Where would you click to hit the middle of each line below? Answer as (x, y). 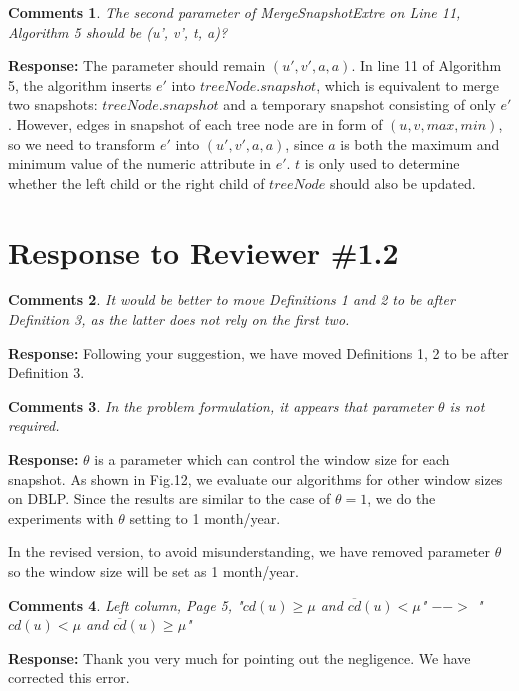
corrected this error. (69, 677)
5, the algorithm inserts (80, 84)
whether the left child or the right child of (136, 182)
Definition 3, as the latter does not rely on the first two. (179, 319)
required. (34, 425)
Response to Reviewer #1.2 (203, 251)
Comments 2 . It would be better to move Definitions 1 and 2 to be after (231, 299)
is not (467, 405)
